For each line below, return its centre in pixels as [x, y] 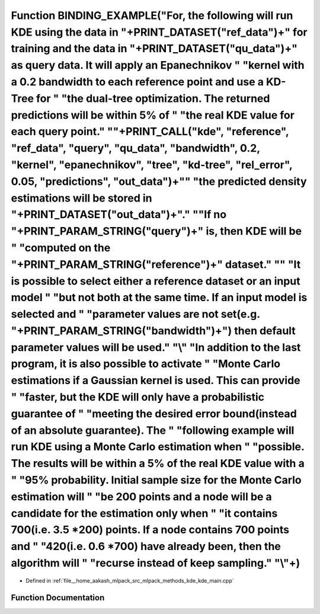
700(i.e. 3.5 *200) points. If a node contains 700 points [150, 530]
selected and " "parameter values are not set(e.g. [135, 314]
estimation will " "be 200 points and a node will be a [141, 496]
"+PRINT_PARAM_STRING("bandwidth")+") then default [153, 330]
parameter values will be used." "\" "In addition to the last [156, 347]
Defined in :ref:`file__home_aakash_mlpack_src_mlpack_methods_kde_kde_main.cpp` [130, 580]
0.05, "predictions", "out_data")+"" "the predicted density [159, 181]
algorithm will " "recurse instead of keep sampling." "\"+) [156, 563]
